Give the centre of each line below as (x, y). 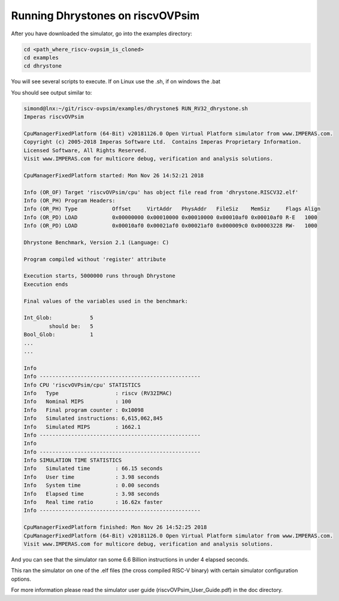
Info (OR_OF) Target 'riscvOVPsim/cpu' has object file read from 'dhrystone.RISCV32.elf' (161, 192)
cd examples (41, 57)
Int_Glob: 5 (59, 318)
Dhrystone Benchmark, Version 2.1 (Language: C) (96, 242)
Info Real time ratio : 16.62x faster (93, 502)
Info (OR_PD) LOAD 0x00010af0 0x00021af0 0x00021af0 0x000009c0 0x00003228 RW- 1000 (170, 226)
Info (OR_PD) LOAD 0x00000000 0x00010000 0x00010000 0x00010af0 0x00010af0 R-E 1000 (170, 217)
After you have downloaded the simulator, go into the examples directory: (102, 34)
